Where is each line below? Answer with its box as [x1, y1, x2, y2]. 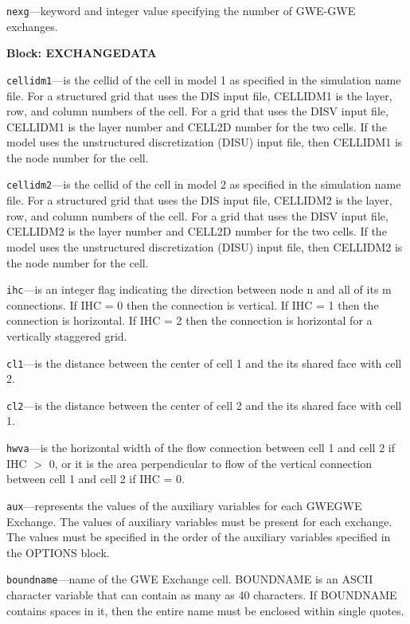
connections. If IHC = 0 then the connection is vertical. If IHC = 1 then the [6, 296, 379, 313]
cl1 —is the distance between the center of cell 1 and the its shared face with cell [6, 354, 402, 371]
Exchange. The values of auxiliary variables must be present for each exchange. [6, 513, 392, 529]
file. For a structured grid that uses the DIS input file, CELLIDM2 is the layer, [6, 192, 392, 209]
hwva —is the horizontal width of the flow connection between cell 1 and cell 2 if [6, 439, 396, 456]
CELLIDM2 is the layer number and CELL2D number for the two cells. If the [6, 223, 387, 240]
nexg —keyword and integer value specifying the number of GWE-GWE [6, 2, 356, 18]
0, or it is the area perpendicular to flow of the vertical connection [49, 454, 373, 471]
